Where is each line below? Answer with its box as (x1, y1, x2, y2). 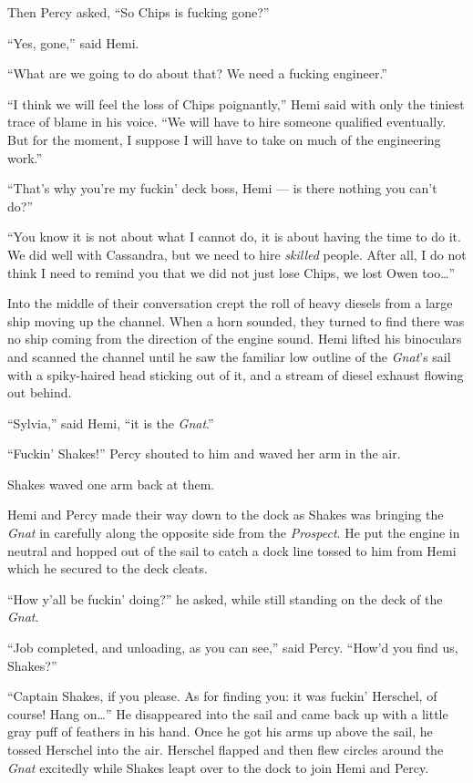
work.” (7, 148, 43, 167)
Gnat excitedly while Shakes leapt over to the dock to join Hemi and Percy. (7, 757, 429, 777)
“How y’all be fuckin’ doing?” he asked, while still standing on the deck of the (7, 589, 443, 608)
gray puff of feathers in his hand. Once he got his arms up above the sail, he (7, 722, 433, 741)
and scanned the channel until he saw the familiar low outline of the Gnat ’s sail (7, 346, 451, 366)
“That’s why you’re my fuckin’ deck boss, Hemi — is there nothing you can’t (7, 179, 437, 198)
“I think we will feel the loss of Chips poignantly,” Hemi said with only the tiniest (7, 94, 465, 113)
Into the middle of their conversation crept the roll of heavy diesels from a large (7, 294, 453, 313)
